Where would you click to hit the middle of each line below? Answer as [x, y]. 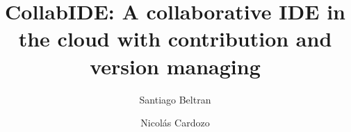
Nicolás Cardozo [175, 123]
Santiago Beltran [175, 99]
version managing [175, 66]
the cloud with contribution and [175, 39]
